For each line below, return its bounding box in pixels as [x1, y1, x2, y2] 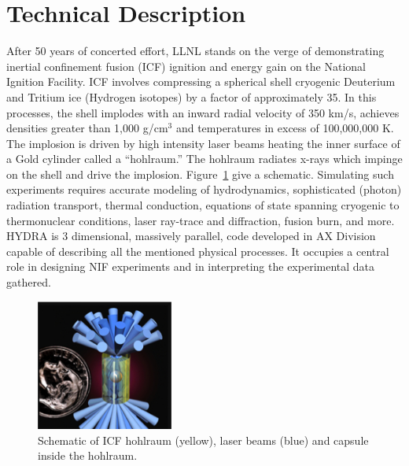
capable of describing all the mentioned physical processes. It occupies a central [6, 242, 389, 259]
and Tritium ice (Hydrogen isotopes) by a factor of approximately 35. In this [6, 88, 377, 105]
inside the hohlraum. [38, 447, 138, 464]
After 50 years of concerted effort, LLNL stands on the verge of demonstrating [6, 43, 385, 59]
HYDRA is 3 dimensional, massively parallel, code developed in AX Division [6, 227, 376, 244]
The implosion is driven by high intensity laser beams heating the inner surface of [6, 135, 400, 151]
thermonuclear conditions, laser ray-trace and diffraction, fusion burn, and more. [6, 212, 395, 228]
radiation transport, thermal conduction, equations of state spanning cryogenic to [6, 197, 400, 213]
